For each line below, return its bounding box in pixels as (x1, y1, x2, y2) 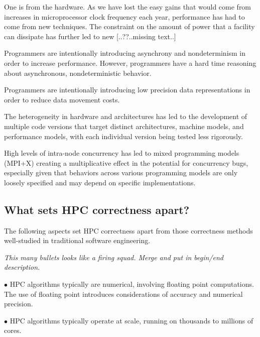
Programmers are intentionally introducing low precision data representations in (4, 84, 250, 95)
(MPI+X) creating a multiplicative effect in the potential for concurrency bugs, (4, 157, 248, 168)
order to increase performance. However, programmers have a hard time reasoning (4, 57, 256, 68)
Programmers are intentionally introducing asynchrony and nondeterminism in (4, 48, 246, 58)
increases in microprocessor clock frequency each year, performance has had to (4, 11, 245, 22)
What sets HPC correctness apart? (4, 201, 190, 217)
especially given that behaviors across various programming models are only (4, 167, 238, 178)
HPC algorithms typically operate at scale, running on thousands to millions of (10, 315, 253, 325)
